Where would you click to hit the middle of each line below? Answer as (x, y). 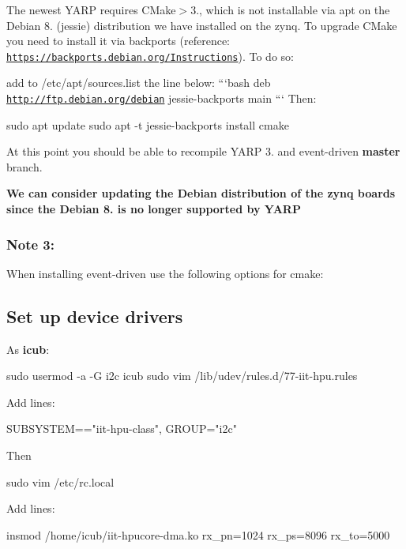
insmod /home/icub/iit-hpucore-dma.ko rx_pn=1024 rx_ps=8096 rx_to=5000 (198, 534)
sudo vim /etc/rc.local (60, 481)
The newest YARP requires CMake (91, 9)
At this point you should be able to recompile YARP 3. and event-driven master (203, 151)
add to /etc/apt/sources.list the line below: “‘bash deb (139, 83)
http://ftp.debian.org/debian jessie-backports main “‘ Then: (162, 98)
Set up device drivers (95, 316)
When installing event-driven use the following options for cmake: (165, 273)
